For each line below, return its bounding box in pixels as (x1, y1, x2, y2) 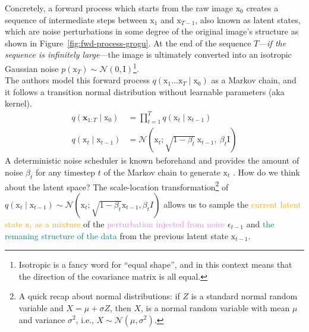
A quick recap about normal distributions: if (18, 290, 180, 302)
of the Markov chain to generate (103, 165, 220, 178)
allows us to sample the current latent (163, 198, 301, 210)
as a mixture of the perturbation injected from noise (34, 218, 225, 230)
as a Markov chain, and (211, 74, 297, 86)
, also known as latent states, (195, 13, 301, 26)
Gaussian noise (5, 62, 59, 74)
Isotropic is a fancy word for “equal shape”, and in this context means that (18, 258, 292, 271)
